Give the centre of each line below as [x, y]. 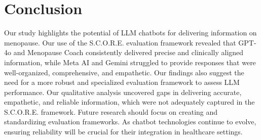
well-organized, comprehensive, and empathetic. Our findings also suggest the [124, 72]
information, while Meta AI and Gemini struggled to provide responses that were [130, 62]
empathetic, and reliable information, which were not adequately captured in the [129, 102]
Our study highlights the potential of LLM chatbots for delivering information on [130, 33]
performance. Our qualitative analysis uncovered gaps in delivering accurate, [123, 92]
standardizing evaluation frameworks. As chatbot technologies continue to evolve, [130, 122]
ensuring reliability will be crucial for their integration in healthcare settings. [123, 132]
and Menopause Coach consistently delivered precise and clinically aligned [128, 52]
